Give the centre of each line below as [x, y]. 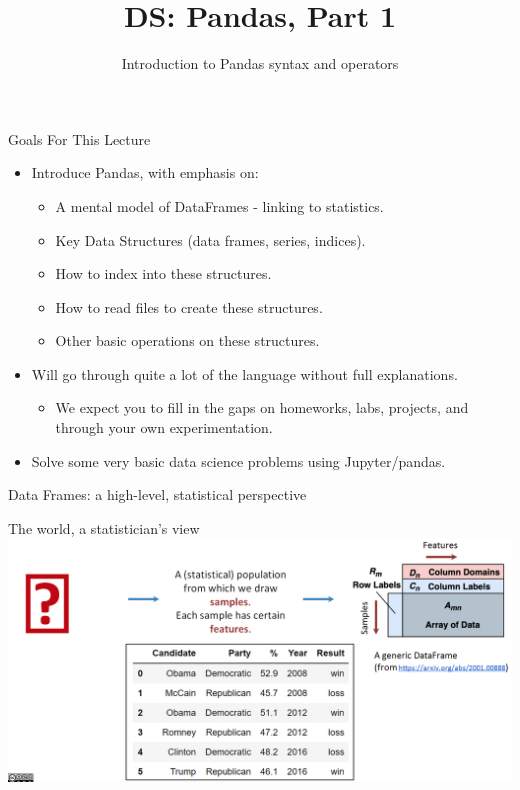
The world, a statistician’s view [104, 527]
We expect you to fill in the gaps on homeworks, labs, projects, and [262, 407]
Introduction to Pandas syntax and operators [260, 63]
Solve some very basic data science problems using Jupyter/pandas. [238, 460]
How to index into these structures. [163, 273]
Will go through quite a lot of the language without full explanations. [244, 373]
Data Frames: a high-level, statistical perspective [157, 494]
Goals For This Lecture [79, 138]
